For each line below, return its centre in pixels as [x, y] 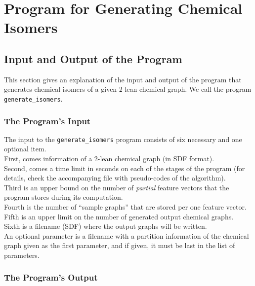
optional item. [25, 149]
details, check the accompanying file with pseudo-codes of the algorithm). [115, 178]
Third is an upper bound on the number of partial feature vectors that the [117, 187]
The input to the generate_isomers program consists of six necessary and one [123, 139]
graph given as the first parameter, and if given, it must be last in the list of [120, 245]
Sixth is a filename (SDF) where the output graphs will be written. [106, 226]
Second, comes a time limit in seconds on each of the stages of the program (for [125, 168]
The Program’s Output [51, 277]
